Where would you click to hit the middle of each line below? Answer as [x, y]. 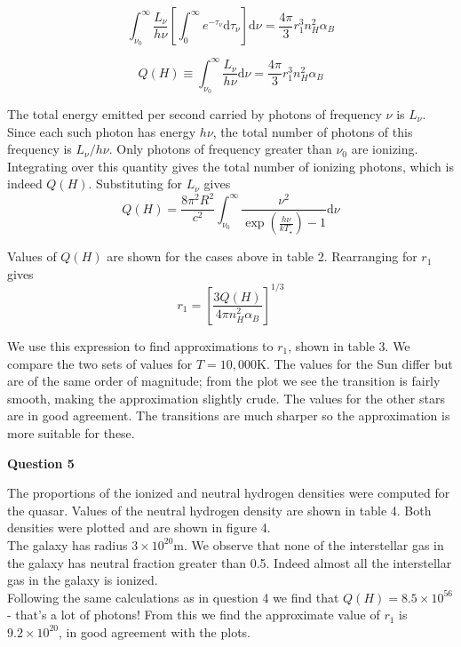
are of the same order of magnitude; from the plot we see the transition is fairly [224, 381]
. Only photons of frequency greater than [220, 149]
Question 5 [41, 463]
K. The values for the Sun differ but [355, 363]
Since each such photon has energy [102, 131]
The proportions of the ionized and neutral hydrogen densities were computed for [229, 493]
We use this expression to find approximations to [140, 345]
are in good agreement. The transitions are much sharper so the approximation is [229, 415]
